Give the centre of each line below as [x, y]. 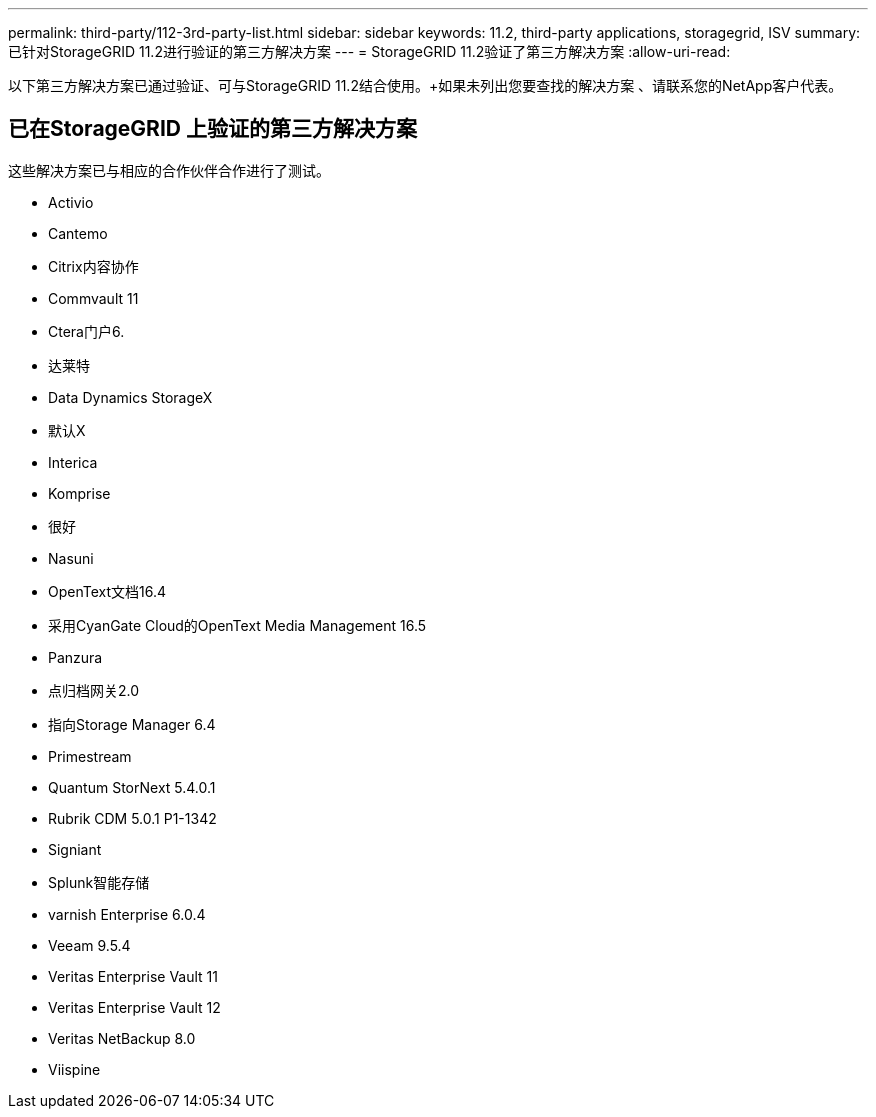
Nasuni [71, 558]
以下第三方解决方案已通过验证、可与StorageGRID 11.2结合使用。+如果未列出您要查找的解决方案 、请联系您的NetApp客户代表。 [425, 85]
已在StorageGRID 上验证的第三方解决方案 [212, 129]
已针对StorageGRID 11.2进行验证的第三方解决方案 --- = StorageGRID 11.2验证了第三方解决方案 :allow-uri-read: [369, 51]
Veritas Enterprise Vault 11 [133, 976]
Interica [73, 462]
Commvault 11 [93, 298]
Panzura [75, 657]
